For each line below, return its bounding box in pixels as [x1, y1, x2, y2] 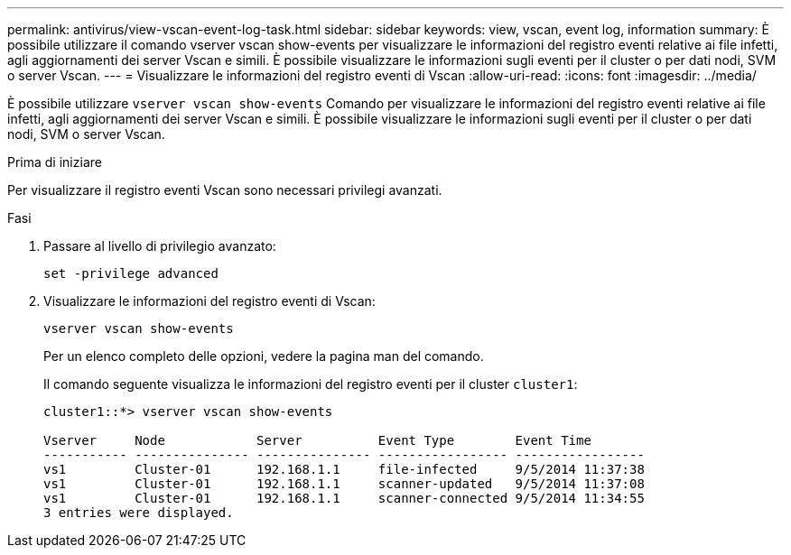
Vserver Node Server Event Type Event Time [43, 433, 591, 448]
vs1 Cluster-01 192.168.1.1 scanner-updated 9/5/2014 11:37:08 [43, 476, 645, 491]
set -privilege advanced [43, 266, 219, 281]
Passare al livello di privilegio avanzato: [43, 238, 276, 254]
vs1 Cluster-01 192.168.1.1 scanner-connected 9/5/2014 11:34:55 [43, 491, 645, 505]
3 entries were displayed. [43, 505, 234, 520]
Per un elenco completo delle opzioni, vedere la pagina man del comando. [43, 348, 484, 364]
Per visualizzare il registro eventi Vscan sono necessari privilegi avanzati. [7, 182, 442, 198]
